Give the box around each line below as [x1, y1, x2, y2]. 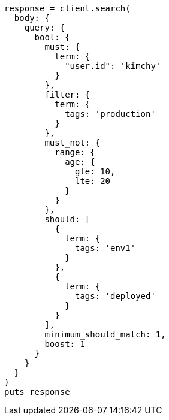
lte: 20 [75, 176, 111, 186]
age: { [65, 157, 95, 167]
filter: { [44, 90, 90, 99]
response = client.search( [4, 4, 131, 13]
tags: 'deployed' [75, 291, 156, 301]
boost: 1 [44, 339, 85, 349]
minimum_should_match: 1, [44, 330, 166, 339]
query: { [24, 23, 65, 32]
